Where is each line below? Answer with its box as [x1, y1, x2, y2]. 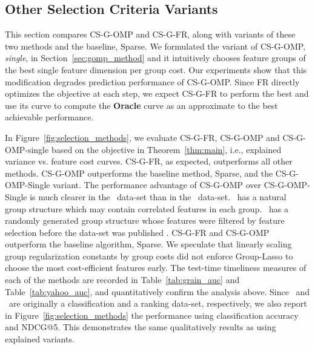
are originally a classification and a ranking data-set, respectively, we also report [8, 297, 307, 310]
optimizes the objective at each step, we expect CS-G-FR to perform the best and [5, 87, 309, 100]
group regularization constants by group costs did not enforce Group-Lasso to [5, 249, 293, 262]
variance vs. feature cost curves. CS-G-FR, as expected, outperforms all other [5, 155, 293, 168]
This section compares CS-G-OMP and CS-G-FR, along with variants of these [5, 28, 296, 41]
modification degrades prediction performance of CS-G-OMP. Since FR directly [5, 75, 300, 88]
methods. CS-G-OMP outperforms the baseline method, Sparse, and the [5, 166, 273, 179]
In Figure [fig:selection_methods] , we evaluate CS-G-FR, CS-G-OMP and [5, 131, 280, 143]
